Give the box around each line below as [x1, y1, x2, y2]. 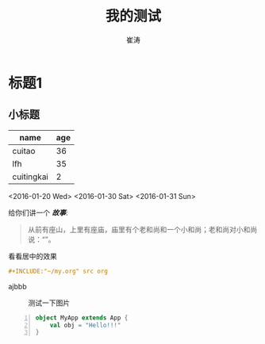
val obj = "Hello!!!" [49, 321, 121, 329]
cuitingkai [12, 171, 49, 182]
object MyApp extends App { [35, 314, 129, 322]
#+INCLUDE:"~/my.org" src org [8, 267, 109, 275]
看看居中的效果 [8, 251, 57, 261]
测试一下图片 [28, 298, 70, 308]
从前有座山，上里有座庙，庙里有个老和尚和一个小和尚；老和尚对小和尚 [27, 224, 258, 234]
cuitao [12, 145, 36, 156]
